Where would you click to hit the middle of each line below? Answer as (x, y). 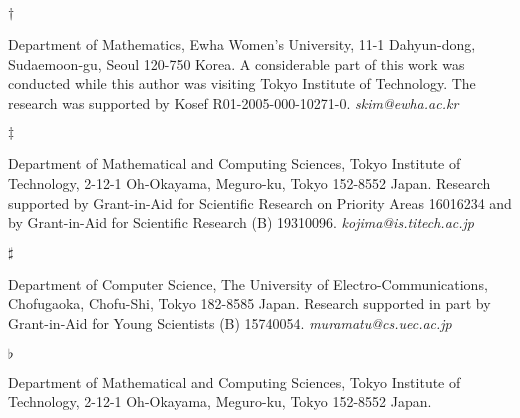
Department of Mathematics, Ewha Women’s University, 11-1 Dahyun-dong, (242, 44)
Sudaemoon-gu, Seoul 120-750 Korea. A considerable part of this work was (236, 63)
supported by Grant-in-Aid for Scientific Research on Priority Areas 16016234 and (260, 202)
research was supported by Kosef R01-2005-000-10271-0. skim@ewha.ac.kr (233, 102)
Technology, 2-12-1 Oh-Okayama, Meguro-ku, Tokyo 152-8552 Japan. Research (249, 182)
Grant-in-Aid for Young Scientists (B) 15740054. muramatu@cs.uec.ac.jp (230, 322)
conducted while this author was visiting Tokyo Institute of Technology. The (242, 83)
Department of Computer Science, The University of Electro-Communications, (248, 283)
